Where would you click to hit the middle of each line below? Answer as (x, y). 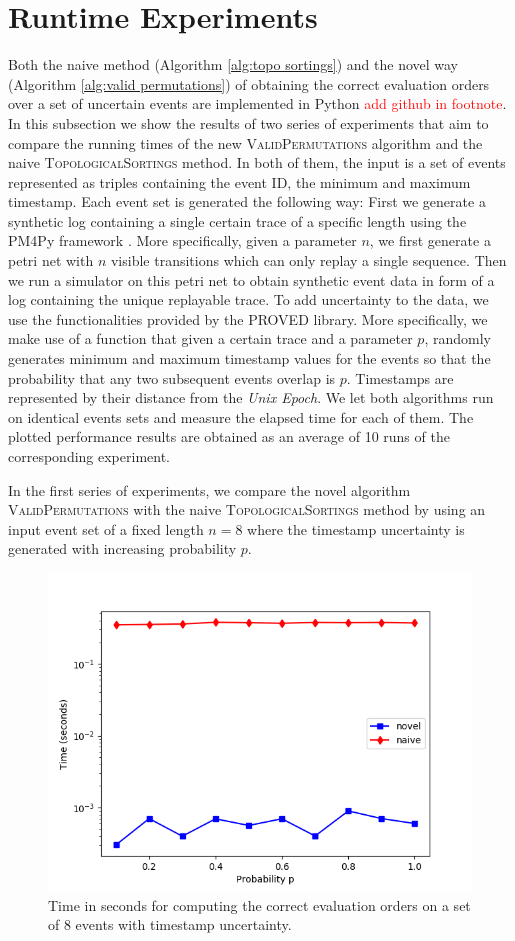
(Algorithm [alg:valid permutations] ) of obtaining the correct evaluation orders (249, 83)
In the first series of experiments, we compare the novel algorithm (209, 489)
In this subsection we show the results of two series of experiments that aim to (248, 122)
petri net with (51, 260)
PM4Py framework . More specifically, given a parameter (182, 240)
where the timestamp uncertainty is (356, 528)
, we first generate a (430, 240)
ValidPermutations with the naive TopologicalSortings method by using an (247, 509)
